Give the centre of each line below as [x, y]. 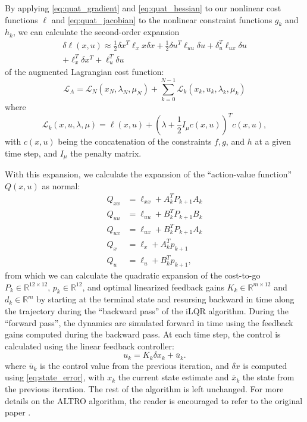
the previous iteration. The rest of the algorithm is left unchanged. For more [144, 389]
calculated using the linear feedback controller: [90, 346]
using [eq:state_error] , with [55, 377]
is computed [265, 365]
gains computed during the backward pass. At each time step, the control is [143, 334]
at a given [273, 141]
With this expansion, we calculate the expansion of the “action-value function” [148, 174]
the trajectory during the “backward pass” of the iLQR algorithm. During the [147, 311]
